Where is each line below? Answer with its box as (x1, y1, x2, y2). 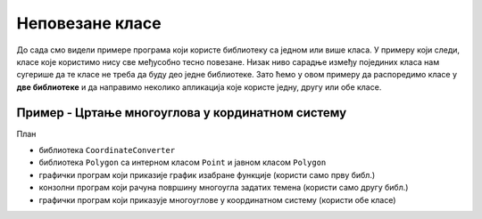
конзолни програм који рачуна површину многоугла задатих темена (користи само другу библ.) (38, 182, 409, 193)
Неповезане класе (16, 13, 162, 33)
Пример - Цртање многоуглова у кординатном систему (16, 105, 347, 120)
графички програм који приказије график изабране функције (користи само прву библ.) (38, 169, 376, 180)
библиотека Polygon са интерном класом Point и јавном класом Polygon (38, 157, 327, 168)
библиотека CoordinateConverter (38, 145, 176, 156)
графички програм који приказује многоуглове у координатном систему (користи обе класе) (38, 194, 396, 205)
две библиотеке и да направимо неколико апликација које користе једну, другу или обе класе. (16, 81, 382, 93)
